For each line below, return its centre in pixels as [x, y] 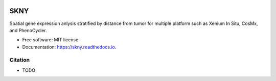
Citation [20, 60]
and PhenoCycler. [28, 30]
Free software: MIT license [50, 40]
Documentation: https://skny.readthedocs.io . [69, 47]
